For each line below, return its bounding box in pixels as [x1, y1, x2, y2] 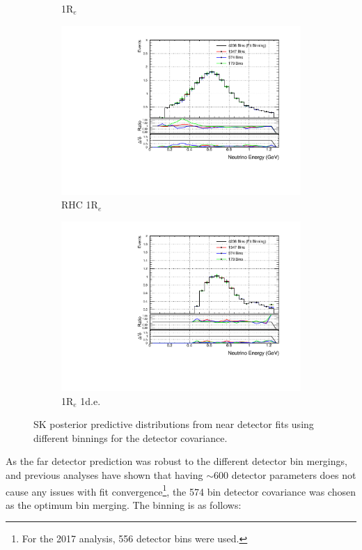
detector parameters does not [231, 467, 356, 482]
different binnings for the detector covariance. [33, 430, 228, 445]
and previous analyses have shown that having [6, 467, 203, 482]
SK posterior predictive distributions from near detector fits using [33, 417, 314, 431]
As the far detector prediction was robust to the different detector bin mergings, [6, 454, 347, 468]
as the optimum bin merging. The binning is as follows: [6, 497, 242, 512]
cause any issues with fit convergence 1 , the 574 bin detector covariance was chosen [6, 482, 356, 498]
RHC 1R [61, 197, 98, 212]
